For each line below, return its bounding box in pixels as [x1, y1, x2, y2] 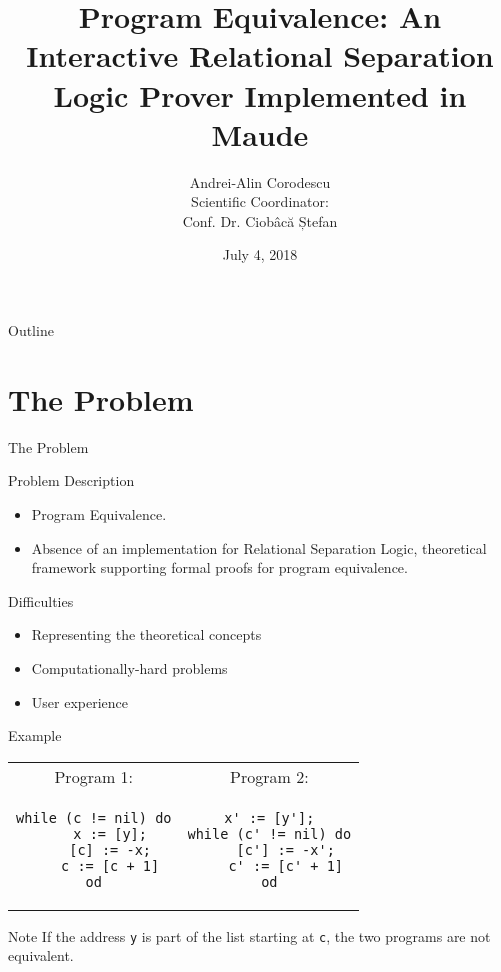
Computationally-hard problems [31, 657, 228, 678]
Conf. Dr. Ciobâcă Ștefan [182, 210, 338, 231]
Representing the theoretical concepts [31, 624, 262, 645]
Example [8, 725, 62, 746]
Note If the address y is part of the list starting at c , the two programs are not [8, 925, 491, 946]
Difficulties [8, 590, 74, 611]
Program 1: [54, 764, 134, 788]
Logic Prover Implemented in [53, 74, 467, 115]
